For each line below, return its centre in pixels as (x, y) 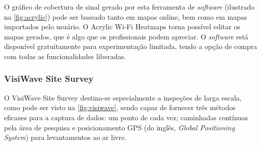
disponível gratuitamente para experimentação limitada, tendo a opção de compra (130, 46)
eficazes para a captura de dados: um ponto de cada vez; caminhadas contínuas (126, 117)
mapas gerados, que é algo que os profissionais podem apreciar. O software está (126, 36)
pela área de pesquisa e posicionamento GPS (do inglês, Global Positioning (119, 127)
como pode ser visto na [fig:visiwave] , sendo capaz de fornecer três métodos (120, 107)
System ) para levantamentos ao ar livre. (66, 137)
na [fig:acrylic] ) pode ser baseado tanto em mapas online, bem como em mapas (126, 16)
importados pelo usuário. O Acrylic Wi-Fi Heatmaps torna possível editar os (122, 27)
